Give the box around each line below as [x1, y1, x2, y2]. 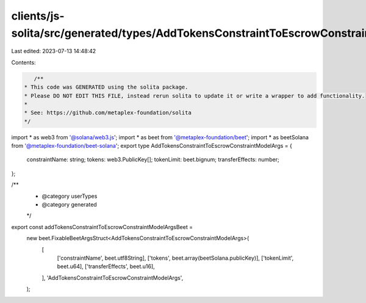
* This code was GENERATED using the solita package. [24, 84, 188, 91]
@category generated [41, 201, 97, 208]
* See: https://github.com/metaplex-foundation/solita [24, 109, 192, 116]
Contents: [11, 59, 36, 66]
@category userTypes [41, 192, 98, 200]
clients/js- [11, 9, 65, 23]
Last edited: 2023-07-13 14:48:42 [11, 48, 96, 55]
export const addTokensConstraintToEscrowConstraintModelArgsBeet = [11, 223, 193, 230]
